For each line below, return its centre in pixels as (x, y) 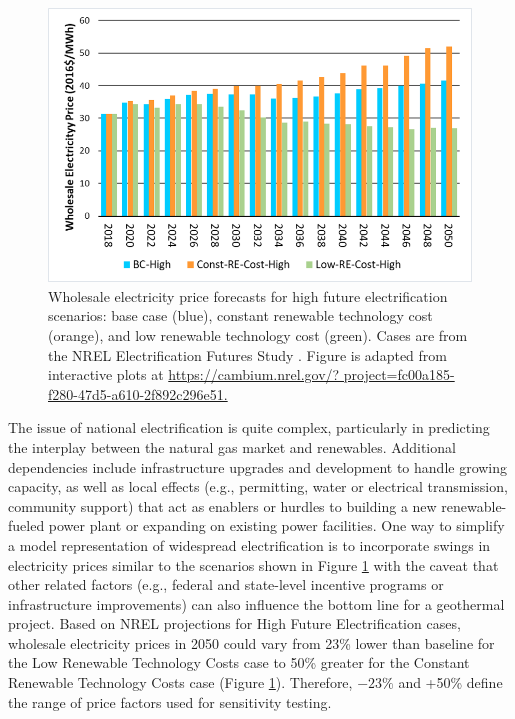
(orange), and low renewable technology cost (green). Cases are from (258, 334)
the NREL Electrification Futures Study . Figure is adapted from (247, 354)
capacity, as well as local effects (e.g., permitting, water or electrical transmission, (258, 486)
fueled (26, 525)
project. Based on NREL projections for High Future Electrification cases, (234, 623)
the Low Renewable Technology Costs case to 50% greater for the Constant (239, 662)
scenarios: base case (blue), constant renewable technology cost (240, 315)
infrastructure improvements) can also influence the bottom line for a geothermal (256, 603)
